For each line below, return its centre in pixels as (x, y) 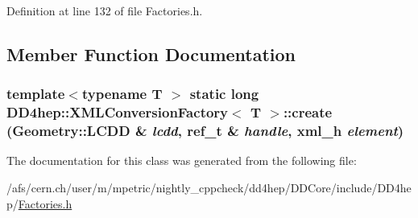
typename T (122, 94)
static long (224, 94)
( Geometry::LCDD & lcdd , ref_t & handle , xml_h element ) (205, 131)
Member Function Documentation (151, 53)
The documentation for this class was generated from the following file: (182, 160)
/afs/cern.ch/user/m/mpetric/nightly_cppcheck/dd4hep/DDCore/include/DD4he (209, 188)
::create (308, 112)
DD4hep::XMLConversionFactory (118, 112)
